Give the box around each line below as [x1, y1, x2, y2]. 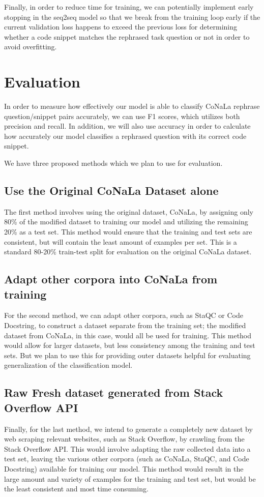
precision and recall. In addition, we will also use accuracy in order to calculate [4, 121, 251, 131]
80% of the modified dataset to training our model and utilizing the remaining [4, 216, 248, 227]
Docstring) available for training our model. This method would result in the [4, 463, 244, 474]
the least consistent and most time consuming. [4, 483, 149, 494]
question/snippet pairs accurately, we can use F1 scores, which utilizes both [4, 110, 240, 121]
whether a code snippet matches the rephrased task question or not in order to [4, 31, 250, 42]
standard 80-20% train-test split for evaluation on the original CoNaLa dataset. [4, 246, 252, 257]
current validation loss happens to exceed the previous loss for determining [4, 21, 237, 32]
